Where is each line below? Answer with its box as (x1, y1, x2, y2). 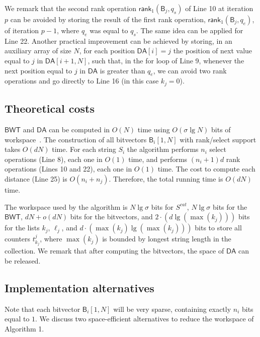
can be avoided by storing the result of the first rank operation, (10, 14, 206, 24)
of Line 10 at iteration (185, 3, 253, 13)
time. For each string (52, 144, 116, 154)
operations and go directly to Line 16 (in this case (5, 75, 159, 86)
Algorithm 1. (5, 323, 44, 333)
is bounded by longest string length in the (102, 233, 231, 244)
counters (5, 233, 31, 244)
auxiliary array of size (5, 45, 71, 56)
